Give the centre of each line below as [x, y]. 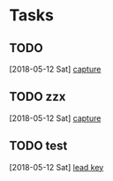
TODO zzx [38, 97]
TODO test [38, 146]
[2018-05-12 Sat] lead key [56, 167]
